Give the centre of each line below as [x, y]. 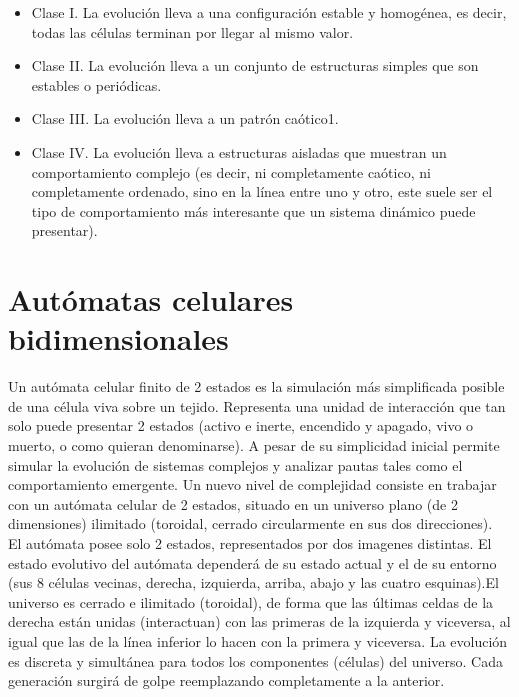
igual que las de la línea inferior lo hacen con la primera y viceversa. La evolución [258, 640]
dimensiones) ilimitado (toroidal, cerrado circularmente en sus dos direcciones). [250, 523]
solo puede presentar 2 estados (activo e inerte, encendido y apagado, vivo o [241, 425]
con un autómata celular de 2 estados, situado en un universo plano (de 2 [233, 503]
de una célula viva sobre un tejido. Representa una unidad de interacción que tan [257, 405]
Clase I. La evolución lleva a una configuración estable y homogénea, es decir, [269, 12]
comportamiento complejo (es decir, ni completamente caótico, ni [231, 171]
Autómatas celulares [151, 299]
